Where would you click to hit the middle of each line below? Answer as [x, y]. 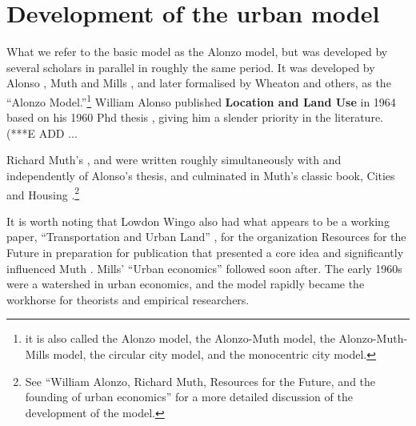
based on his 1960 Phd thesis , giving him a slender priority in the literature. [195, 117]
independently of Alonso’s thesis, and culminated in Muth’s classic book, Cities [201, 175]
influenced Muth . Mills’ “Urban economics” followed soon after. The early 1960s [204, 268]
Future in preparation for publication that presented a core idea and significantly [205, 252]
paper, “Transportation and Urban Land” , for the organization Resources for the [206, 237]
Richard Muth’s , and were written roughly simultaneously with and [174, 160]
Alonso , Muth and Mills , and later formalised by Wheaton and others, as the [199, 83]
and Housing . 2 [43, 193]
